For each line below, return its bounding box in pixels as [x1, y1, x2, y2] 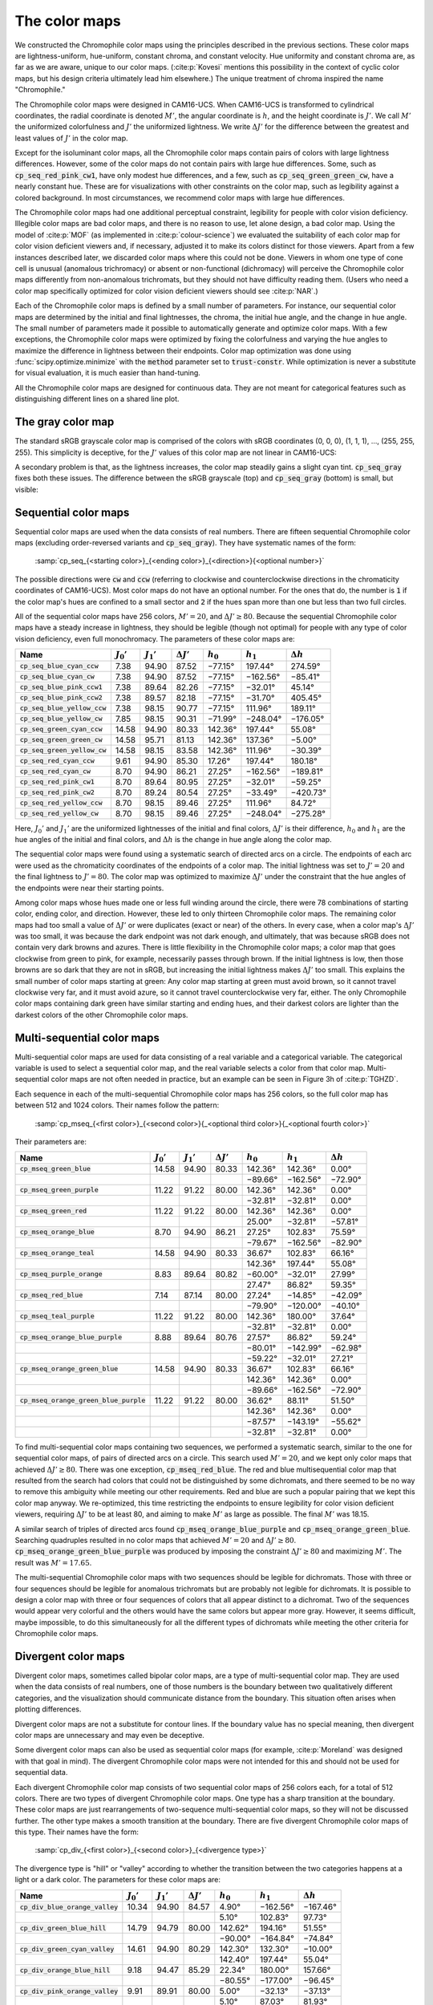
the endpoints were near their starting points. [14, 883, 164, 893]
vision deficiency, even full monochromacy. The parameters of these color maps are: [14, 634, 296, 643]
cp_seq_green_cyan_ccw [19, 725, 103, 734]
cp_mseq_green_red [19, 1207, 87, 1215]
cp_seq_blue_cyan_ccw [19, 662, 99, 670]
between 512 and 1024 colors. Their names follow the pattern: [14, 1100, 220, 1110]
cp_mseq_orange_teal [19, 1249, 95, 1258]
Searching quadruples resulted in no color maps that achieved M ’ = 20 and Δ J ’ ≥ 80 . [14, 1535, 297, 1545]
